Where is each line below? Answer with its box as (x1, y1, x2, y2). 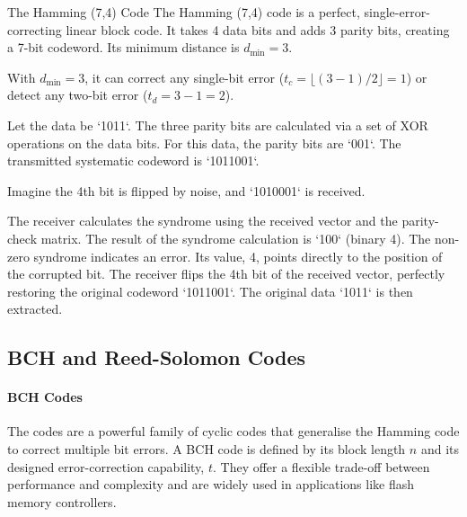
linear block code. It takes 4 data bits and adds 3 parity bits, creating (66, 20, 450, 39)
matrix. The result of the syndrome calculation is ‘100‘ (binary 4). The (40, 228, 431, 247)
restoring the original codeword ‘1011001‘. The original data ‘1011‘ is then (7, 281, 413, 300)
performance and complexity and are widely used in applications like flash (7, 475, 415, 494)
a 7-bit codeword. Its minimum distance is (7, 38, 240, 57)
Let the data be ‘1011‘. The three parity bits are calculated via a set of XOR (7, 115, 428, 134)
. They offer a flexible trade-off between (212, 457, 430, 476)
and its (420, 440, 459, 459)
